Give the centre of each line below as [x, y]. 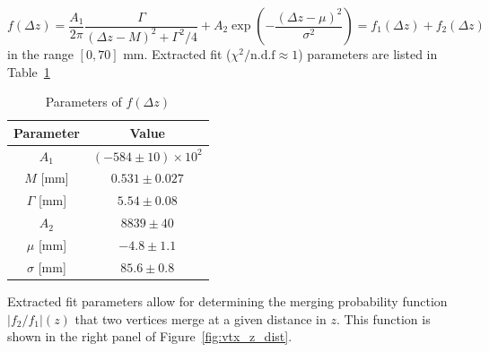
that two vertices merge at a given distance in [201, 318]
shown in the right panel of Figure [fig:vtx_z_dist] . [150, 336]
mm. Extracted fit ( [177, 54]
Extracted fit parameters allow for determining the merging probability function [227, 300]
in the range [40, 54]
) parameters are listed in [368, 54]
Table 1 [29, 71]
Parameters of [83, 102]
